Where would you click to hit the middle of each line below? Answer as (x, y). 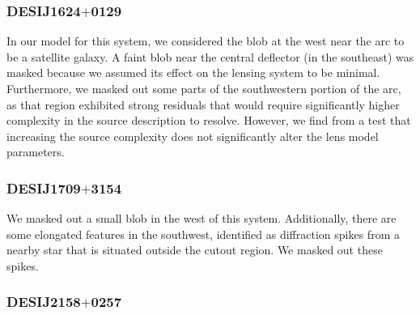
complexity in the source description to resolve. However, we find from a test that (209, 120)
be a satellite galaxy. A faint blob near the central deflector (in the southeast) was (210, 56)
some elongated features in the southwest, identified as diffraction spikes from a (203, 234)
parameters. (36, 152)
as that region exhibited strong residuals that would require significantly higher (203, 104)
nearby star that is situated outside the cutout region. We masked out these (195, 250)
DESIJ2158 (44, 302)
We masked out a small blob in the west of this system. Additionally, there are (202, 218)
